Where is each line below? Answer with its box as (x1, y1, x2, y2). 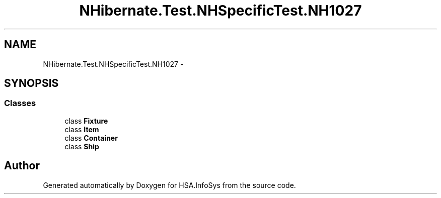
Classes (4, 98, 36, 109)
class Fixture (64, 116, 108, 125)
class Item (64, 125, 99, 134)
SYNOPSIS (4, 77, 59, 90)
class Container (64, 133, 118, 142)
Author (4, 159, 40, 172)
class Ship (64, 142, 99, 151)
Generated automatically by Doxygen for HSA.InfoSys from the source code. (43, 180, 296, 189)
